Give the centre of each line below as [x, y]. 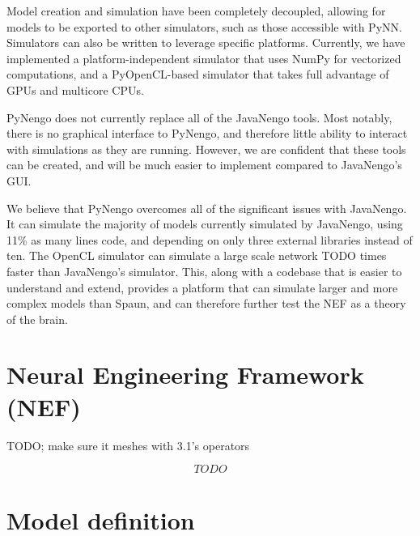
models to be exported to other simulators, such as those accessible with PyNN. [204, 26]
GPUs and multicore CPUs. [75, 89]
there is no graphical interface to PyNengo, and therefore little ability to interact [207, 133]
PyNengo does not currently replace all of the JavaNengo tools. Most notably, [199, 117]
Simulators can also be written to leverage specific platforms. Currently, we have [206, 43]
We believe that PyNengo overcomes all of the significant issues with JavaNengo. [207, 208]
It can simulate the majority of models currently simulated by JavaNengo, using [205, 224]
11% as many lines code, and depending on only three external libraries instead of [210, 239]
